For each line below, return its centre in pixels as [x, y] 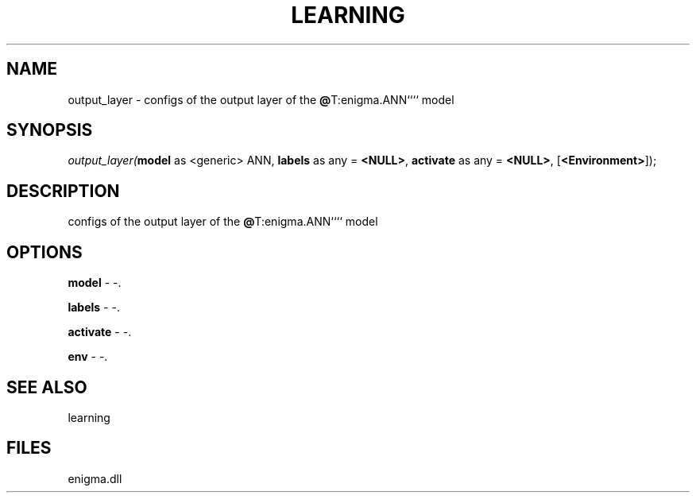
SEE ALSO [47, 387]
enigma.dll [95, 478]
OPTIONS [44, 252]
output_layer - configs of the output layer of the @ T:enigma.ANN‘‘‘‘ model [261, 99]
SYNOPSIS [50, 130]
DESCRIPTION [63, 191]
